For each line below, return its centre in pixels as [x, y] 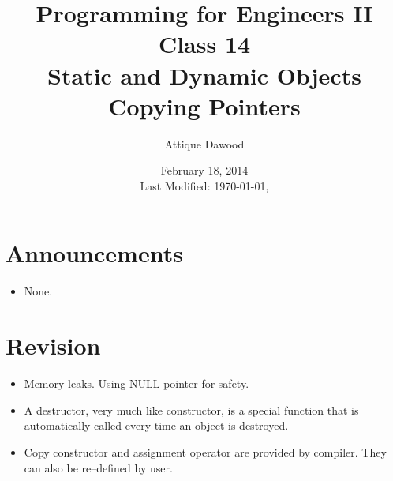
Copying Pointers [204, 105]
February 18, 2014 [204, 170]
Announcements [94, 253]
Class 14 [204, 44]
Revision [53, 346]
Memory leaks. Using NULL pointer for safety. [137, 383]
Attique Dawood [204, 143]
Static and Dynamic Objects [204, 75]
